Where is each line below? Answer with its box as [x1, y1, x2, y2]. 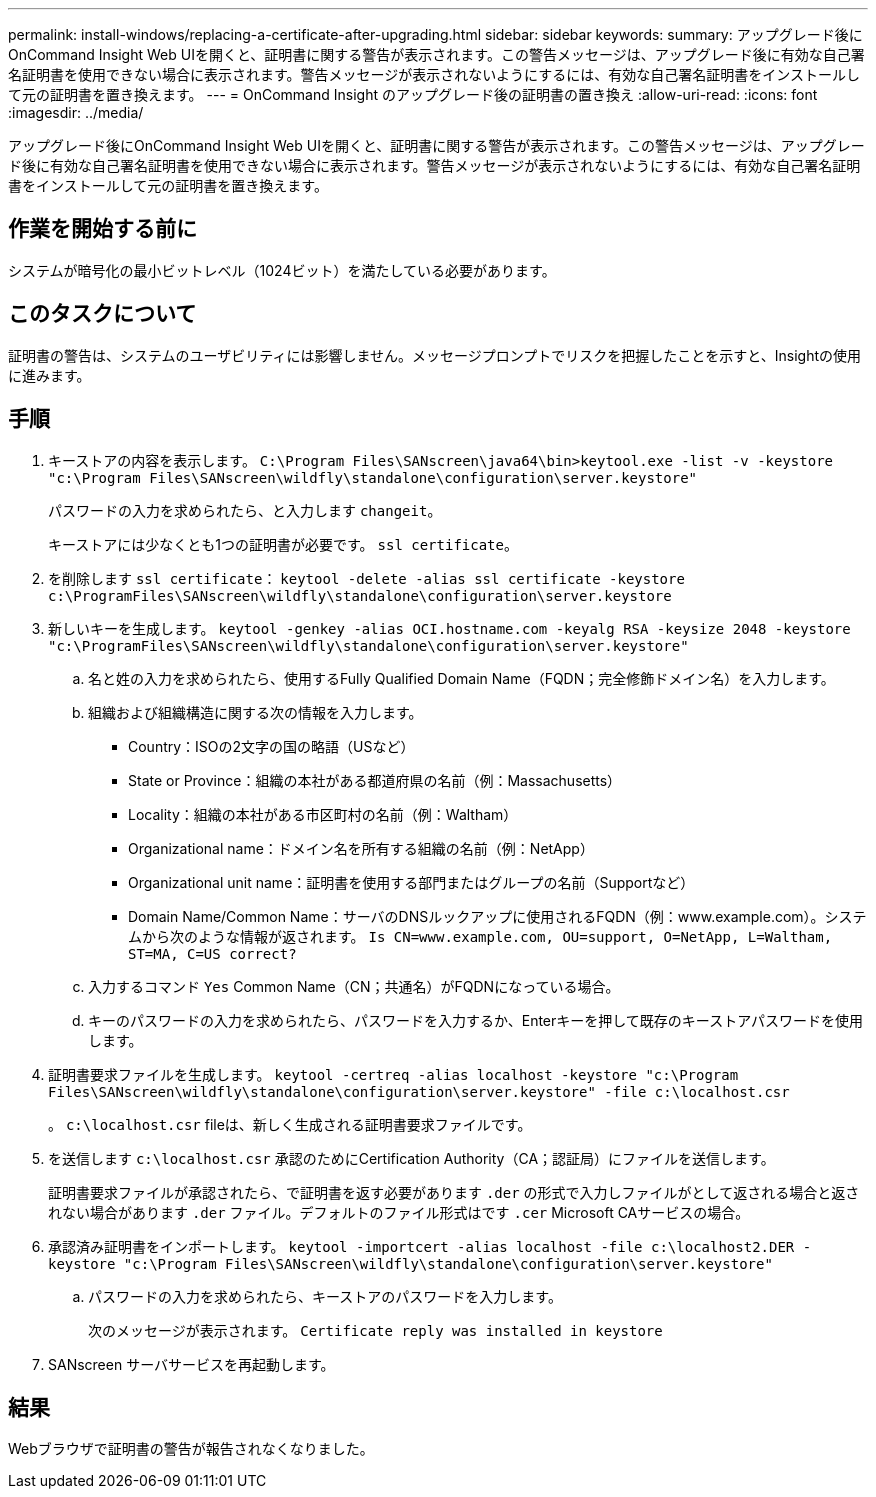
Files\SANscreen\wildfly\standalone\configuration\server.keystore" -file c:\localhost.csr [48, 1083, 790, 1100]
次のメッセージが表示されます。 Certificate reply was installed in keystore [88, 1321, 663, 1339]
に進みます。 [8, 366, 91, 384]
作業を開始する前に [8, 216, 197, 242]
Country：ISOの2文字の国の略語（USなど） [128, 737, 415, 755]
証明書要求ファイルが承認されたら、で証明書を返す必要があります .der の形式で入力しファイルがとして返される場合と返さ [48, 1183, 860, 1201]
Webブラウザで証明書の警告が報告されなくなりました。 [8, 1440, 374, 1458]
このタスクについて [8, 301, 197, 327]
